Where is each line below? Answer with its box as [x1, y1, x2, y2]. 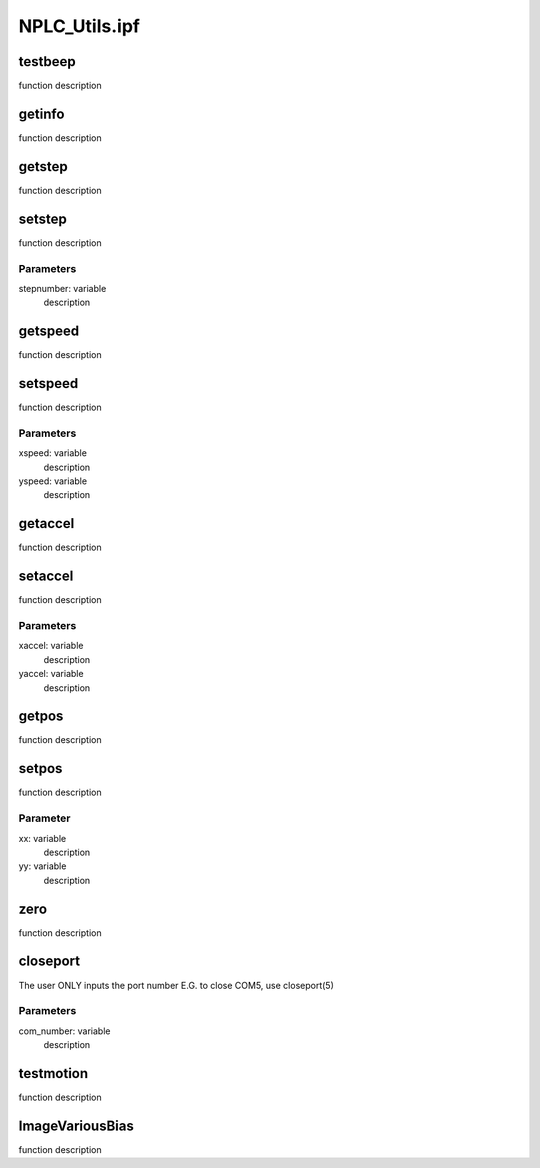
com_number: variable [18, 1025, 111, 1037]
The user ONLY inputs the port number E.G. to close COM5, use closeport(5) [18, 979, 334, 991]
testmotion [18, 1065, 89, 1082]
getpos [18, 708, 64, 725]
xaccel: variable [18, 640, 84, 652]
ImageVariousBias [18, 1117, 134, 1134]
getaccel [18, 515, 75, 532]
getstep [18, 158, 69, 175]
